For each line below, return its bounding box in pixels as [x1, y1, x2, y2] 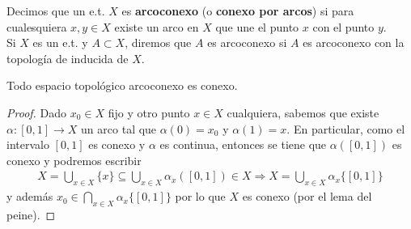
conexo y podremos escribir [6, 151, 142, 168]
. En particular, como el [286, 120, 405, 137]
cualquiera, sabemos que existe [227, 104, 379, 121]
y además [6, 188, 53, 205]
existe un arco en [114, 18, 199, 35]
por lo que [175, 188, 226, 205]
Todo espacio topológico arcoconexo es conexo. [6, 77, 238, 94]
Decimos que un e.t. [6, 2, 105, 19]
